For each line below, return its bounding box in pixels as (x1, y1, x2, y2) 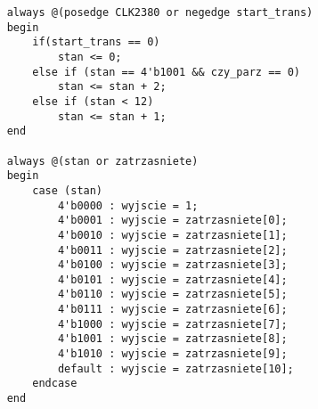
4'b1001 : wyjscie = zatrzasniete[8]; (57, 332, 288, 346)
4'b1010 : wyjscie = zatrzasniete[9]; (57, 348, 288, 361)
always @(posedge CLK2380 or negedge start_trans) (6, 6, 314, 19)
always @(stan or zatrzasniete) (6, 154, 199, 168)
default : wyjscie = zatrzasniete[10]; (57, 362, 294, 375)
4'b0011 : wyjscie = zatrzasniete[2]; (57, 243, 288, 257)
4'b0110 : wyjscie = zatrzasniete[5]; (57, 288, 288, 301)
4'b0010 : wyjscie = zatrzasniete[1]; (57, 228, 288, 241)
